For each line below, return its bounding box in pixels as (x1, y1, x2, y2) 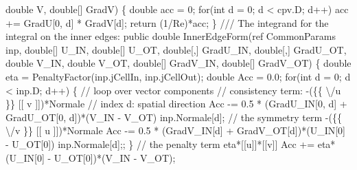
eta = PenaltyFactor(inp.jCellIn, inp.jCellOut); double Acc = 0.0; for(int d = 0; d (5, 69, 351, 83)
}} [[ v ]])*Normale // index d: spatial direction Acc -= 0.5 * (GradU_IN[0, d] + (5, 96, 347, 111)
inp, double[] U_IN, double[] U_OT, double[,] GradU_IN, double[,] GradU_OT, (5, 42, 347, 56)
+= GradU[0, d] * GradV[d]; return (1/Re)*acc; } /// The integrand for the (5, 15, 329, 30)
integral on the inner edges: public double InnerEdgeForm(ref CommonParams (5, 29, 336, 43)
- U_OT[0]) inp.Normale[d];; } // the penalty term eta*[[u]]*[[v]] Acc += (5, 136, 315, 151)
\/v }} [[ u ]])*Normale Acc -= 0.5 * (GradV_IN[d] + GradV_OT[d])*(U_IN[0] (5, 123, 345, 138)
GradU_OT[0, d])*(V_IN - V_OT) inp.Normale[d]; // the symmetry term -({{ (5, 109, 342, 124)
